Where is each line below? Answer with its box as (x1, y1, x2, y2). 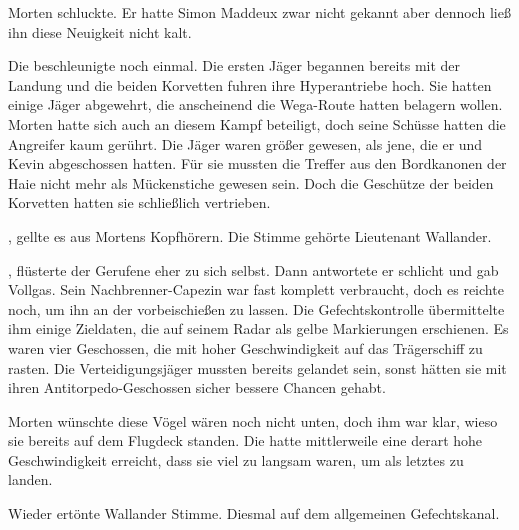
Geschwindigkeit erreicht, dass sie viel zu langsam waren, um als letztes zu (8, 449, 464, 470)
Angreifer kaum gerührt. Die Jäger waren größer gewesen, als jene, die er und (8, 133, 483, 154)
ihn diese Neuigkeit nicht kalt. (8, 21, 192, 42)
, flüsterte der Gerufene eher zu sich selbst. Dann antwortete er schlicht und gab (8, 259, 499, 280)
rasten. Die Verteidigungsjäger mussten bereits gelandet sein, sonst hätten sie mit (8, 357, 507, 378)
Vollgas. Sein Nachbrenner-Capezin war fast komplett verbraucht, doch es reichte (8, 279, 504, 300)
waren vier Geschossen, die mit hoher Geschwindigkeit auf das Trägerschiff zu (8, 337, 483, 358)
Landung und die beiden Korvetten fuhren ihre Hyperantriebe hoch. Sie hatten (8, 74, 492, 95)
